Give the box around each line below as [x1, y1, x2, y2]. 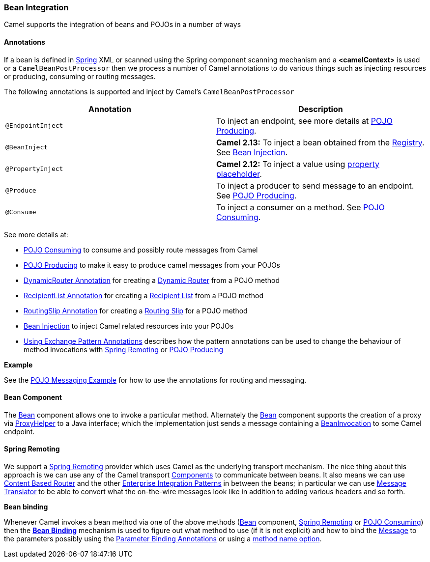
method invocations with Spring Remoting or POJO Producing [24, 345, 224, 354]
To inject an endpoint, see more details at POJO [216, 115, 393, 126]
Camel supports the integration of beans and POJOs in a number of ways [4, 20, 241, 29]
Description [298, 104, 343, 114]
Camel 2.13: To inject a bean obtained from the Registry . [216, 137, 425, 147]
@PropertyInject [5, 165, 63, 173]
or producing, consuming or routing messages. [4, 72, 156, 81]
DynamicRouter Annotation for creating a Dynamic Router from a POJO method [24, 276, 280, 284]
